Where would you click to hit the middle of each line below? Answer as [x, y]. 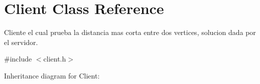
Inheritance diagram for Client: [52, 75]
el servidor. [21, 42]
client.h [55, 59]
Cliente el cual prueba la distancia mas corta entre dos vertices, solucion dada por [130, 32]
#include [18, 59]
